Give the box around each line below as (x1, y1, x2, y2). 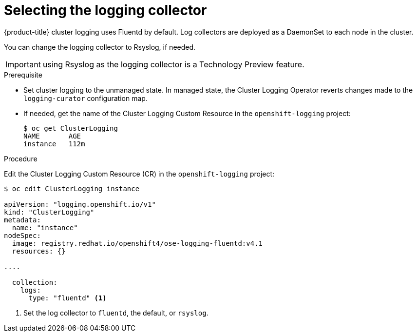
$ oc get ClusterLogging (23, 124, 118, 132)
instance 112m (23, 139, 85, 148)
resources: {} (12, 247, 66, 255)
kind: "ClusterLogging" (4, 208, 95, 216)
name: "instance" (12, 223, 78, 232)
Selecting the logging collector (4, 2, 207, 19)
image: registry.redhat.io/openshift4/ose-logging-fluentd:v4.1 (12, 239, 263, 247)
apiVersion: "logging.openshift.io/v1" (4, 200, 156, 208)
